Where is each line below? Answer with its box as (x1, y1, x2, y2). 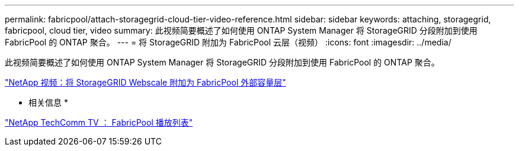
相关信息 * (28, 97, 68, 107)
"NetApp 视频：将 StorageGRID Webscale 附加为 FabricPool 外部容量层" (5, 77, 286, 87)
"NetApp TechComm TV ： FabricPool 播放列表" (5, 117, 193, 127)
